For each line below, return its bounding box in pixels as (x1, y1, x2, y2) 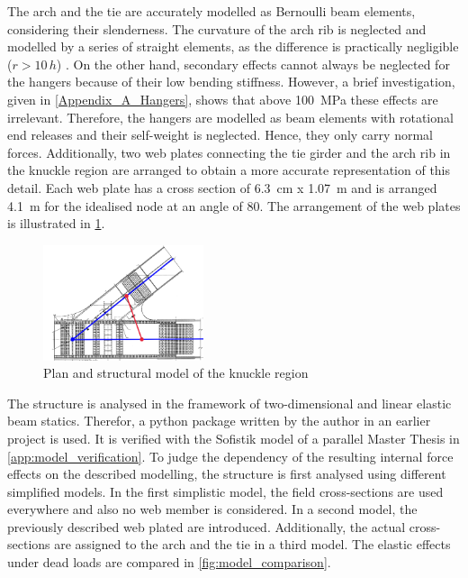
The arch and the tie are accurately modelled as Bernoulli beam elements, (7, 2, 416, 20)
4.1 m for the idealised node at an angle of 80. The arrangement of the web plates (7, 196, 461, 215)
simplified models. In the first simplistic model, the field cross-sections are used (7, 482, 444, 500)
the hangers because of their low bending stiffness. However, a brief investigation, (7, 72, 455, 91)
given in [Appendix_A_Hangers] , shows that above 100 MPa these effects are (7, 89, 438, 108)
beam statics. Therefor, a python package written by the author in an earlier (7, 411, 431, 430)
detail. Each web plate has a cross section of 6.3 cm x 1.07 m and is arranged (7, 178, 437, 197)
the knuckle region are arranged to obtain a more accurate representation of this (7, 161, 451, 179)
